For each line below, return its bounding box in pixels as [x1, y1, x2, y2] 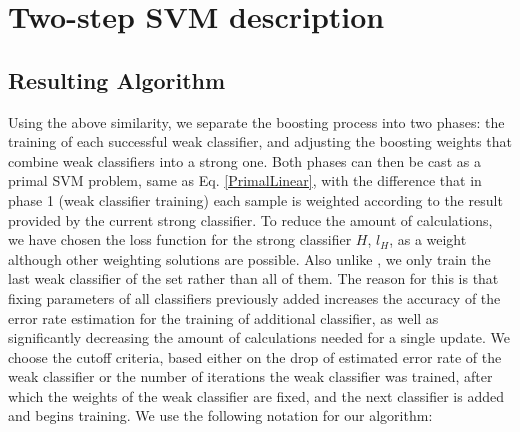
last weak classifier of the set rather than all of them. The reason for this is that [8, 268, 499, 289]
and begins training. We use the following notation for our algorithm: [8, 405, 433, 426]
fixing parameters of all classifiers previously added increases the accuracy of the [8, 287, 501, 308]
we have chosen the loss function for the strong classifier [8, 229, 352, 250]
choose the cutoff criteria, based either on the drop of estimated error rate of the [8, 346, 502, 367]
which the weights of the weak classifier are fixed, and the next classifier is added [8, 385, 504, 406]
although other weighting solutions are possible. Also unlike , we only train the [8, 248, 491, 269]
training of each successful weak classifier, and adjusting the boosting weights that [8, 131, 512, 152]
